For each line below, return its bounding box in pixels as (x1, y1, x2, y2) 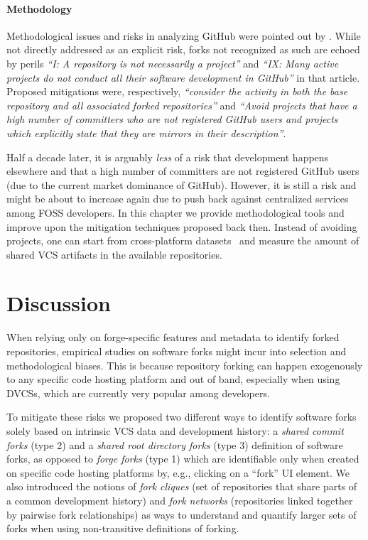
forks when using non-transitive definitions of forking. (6, 521, 239, 536)
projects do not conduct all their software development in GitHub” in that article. (6, 70, 360, 85)
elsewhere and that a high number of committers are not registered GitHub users (6, 163, 359, 178)
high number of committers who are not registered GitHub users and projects (6, 112, 338, 126)
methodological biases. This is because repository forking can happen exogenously (6, 357, 363, 372)
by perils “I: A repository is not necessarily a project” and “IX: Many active (6, 55, 339, 70)
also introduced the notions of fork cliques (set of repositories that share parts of (6, 479, 357, 494)
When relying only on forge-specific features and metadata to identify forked (6, 330, 340, 345)
